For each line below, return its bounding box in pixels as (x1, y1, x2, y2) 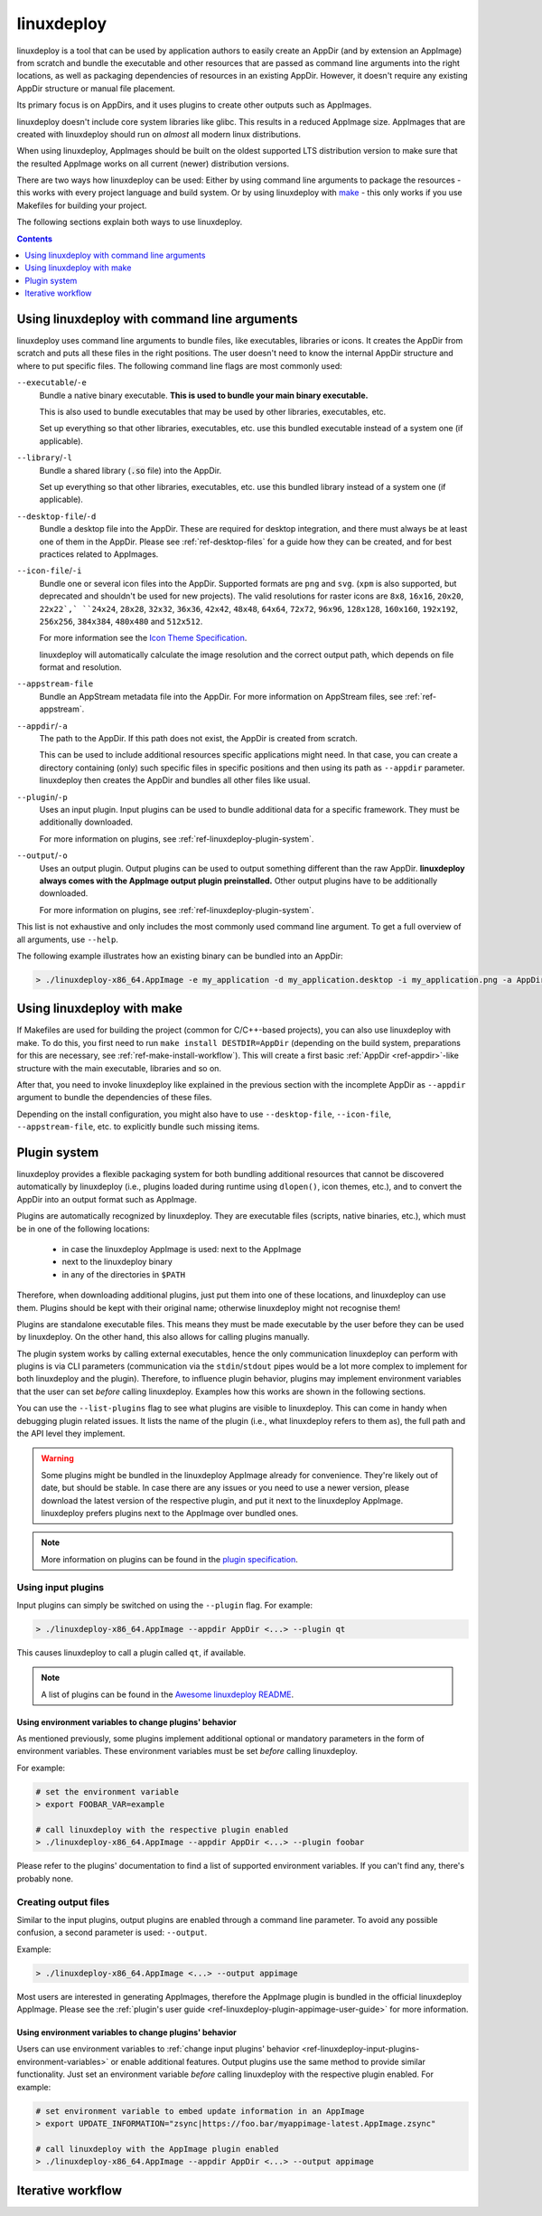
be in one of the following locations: (16, 1223, 151, 1234)
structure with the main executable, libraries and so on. (16, 1062, 221, 1073)
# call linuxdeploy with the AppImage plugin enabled (35, 2144, 279, 2154)
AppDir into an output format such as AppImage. (16, 1193, 198, 1204)
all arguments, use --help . (16, 934, 119, 945)
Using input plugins (16, 1580, 104, 1593)
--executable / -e (16, 377, 88, 388)
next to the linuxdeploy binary (61, 1257, 173, 1268)
